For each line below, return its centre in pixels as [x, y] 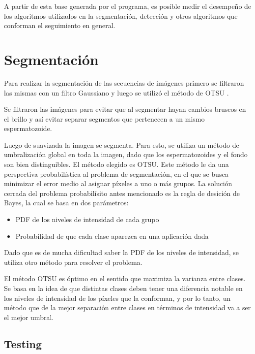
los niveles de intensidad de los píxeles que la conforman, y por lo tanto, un [117, 298]
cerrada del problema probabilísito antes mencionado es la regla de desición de [122, 193]
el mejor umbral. [29, 317]
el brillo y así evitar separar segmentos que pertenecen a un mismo [104, 118]
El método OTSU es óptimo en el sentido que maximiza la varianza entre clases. [125, 278]
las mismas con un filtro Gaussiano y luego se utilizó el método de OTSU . [116, 92]
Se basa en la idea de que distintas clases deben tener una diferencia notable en [123, 288]
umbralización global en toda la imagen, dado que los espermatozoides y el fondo [126, 154]
